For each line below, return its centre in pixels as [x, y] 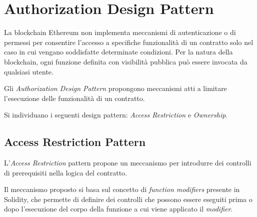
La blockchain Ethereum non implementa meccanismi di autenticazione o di [120, 32]
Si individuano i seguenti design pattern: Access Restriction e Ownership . [116, 115]
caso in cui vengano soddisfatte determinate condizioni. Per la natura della [118, 52]
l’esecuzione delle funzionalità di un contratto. [74, 98]
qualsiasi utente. [29, 71]
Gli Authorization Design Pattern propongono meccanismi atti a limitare [115, 88]
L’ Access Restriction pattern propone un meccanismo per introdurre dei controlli [128, 163]
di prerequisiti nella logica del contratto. [65, 172]
